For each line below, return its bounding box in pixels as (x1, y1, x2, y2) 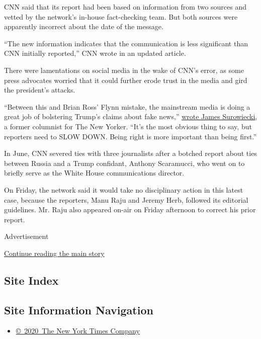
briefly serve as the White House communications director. (4, 167, 185, 178)
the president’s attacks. (4, 84, 75, 95)
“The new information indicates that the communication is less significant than (4, 38, 248, 48)
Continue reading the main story (4, 247, 105, 258)
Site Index (4, 272, 59, 288)
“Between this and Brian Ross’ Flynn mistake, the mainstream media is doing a (4, 101, 250, 112)
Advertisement (4, 231, 49, 241)
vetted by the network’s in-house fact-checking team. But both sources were (4, 11, 238, 22)
